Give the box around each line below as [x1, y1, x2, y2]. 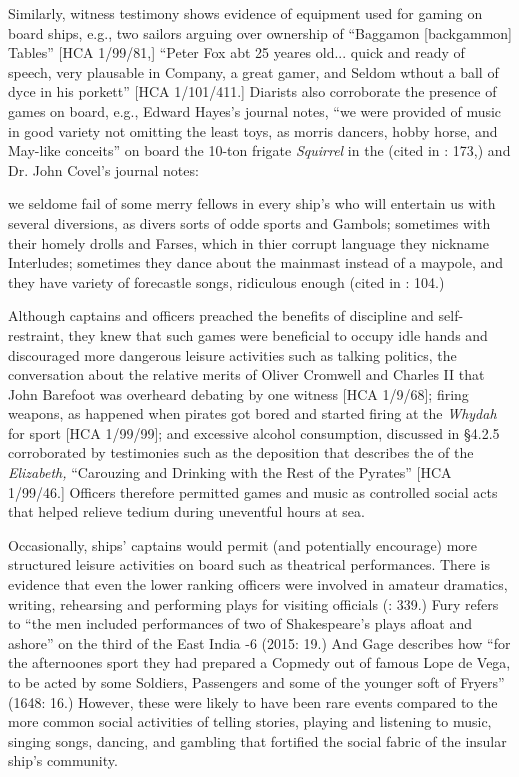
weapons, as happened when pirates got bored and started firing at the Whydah [8, 403, 497, 424]
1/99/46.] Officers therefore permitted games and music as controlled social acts [8, 481, 498, 502]
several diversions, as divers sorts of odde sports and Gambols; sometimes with [8, 212, 491, 233]
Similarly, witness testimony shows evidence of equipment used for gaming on [8, 3, 483, 23]
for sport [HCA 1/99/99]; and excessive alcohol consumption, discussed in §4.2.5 [8, 422, 500, 443]
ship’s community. [8, 750, 118, 771]
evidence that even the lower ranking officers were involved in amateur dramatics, [8, 574, 508, 595]
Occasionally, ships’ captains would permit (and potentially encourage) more [8, 534, 478, 555]
